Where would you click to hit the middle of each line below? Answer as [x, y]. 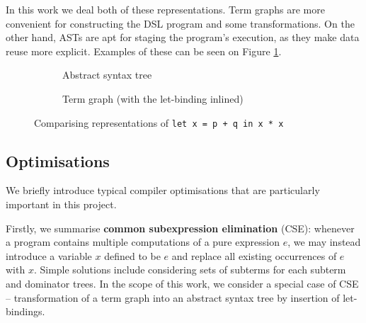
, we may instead [324, 242]
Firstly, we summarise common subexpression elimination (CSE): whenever [180, 228]
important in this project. [61, 204]
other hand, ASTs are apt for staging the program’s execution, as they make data [183, 37]
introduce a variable [49, 255]
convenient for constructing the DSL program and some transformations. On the [180, 23]
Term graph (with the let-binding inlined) [153, 98]
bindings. [25, 311]
